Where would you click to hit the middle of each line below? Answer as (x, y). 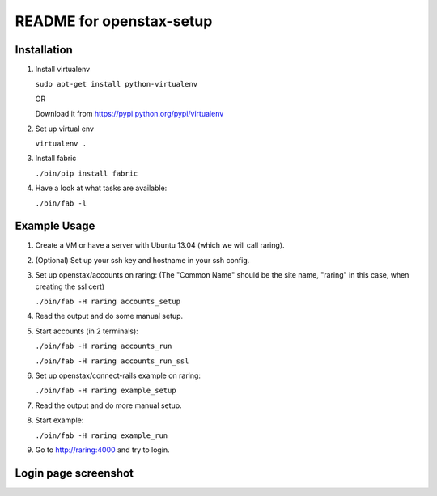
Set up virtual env (65, 129)
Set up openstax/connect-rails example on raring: (118, 375)
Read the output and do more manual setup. (108, 405)
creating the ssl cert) (70, 286)
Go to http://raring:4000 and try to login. (102, 450)
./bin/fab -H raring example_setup (106, 391)
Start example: (59, 420)
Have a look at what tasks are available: (101, 188)
